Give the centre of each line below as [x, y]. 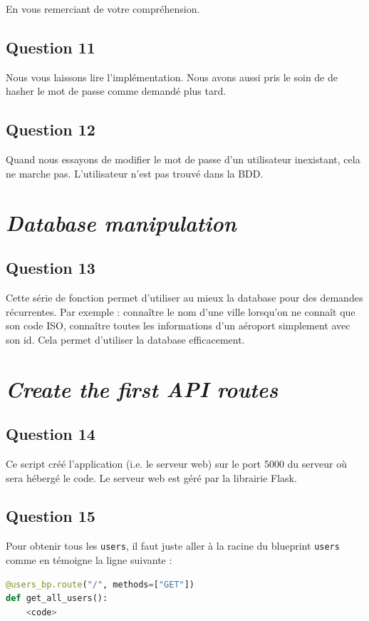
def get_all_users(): [57, 599]
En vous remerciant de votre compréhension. [103, 9]
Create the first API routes [142, 389]
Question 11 [51, 47]
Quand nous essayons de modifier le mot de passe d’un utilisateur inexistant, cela [183, 159]
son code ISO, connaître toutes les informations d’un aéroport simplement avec [178, 325]
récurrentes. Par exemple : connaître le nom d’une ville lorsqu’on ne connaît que [181, 311]
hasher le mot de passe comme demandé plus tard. [116, 91]
